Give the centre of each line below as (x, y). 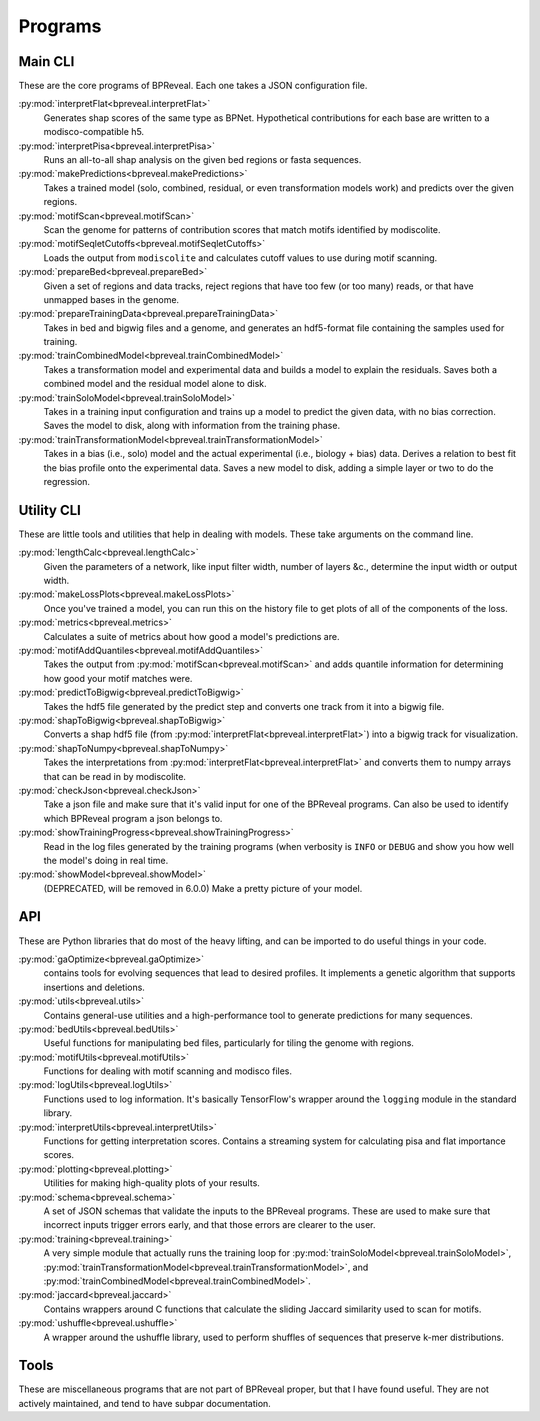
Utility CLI (50, 510)
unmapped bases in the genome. (111, 299)
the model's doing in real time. (106, 860)
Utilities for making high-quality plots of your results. (151, 1183)
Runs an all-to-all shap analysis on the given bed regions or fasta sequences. (202, 160)
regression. (66, 481)
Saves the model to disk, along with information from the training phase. (191, 426)
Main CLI (46, 61)
